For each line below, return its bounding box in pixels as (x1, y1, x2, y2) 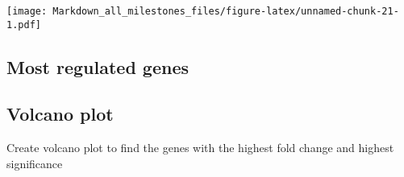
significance (6, 154, 63, 171)
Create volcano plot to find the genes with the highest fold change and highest (6, 139, 394, 156)
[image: (6, 6, 48, 17)
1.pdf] (6, 19, 41, 31)
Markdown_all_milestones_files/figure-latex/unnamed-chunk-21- (52, 6, 399, 17)
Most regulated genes (6, 54, 190, 79)
